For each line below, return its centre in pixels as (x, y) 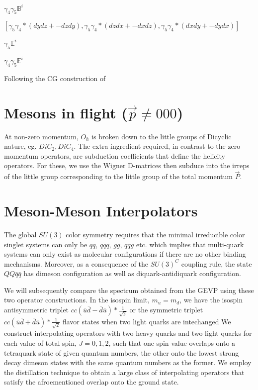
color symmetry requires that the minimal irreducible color (155, 234)
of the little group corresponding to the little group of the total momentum (118, 176)
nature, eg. (20, 146)
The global (20, 234)
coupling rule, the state (216, 263)
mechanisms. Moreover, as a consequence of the (76, 263)
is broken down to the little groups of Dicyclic (162, 136)
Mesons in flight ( (66, 112)
